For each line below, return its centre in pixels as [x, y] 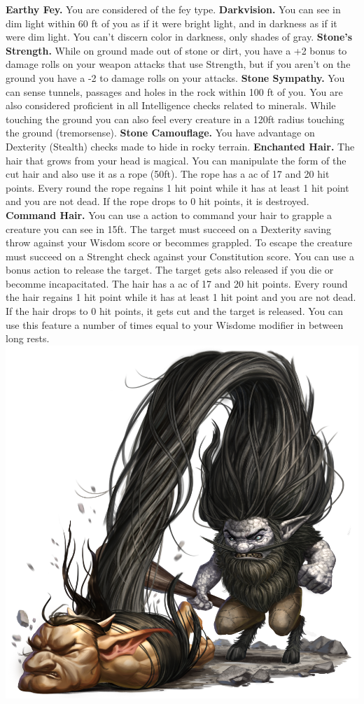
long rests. [28, 338]
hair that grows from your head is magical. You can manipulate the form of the [176, 160]
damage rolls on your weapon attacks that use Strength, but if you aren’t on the [178, 64]
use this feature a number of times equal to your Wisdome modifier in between [175, 324]
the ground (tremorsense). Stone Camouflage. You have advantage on [160, 133]
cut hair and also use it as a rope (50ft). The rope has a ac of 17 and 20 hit [168, 174]
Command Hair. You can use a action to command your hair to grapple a [169, 214]
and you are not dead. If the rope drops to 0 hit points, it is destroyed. [157, 201]
